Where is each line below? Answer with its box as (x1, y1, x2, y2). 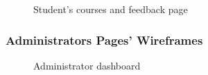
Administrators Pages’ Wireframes (6, 31, 203, 48)
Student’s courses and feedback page (33, 2, 188, 16)
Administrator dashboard (33, 58, 141, 72)
